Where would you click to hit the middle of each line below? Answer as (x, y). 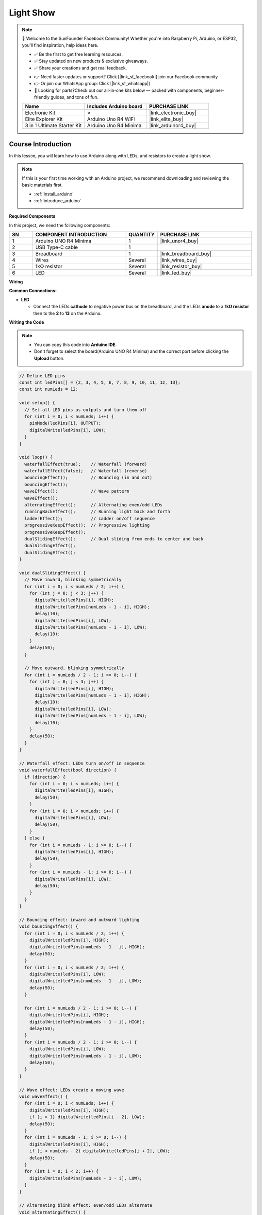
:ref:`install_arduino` (54, 194)
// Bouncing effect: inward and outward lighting (79, 920)
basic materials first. (42, 185)
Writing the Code (27, 322)
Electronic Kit (40, 113)
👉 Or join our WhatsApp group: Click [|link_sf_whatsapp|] (92, 84)
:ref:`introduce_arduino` (58, 200)
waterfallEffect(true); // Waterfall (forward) (86, 464)
